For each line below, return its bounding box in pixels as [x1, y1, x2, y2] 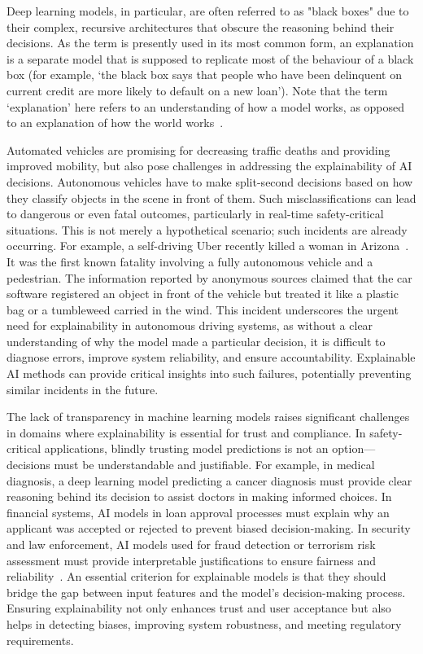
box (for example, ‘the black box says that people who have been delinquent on [7, 66, 402, 83]
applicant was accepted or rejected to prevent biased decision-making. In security [7, 520, 411, 537]
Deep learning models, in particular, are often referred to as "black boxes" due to [7, 2, 409, 19]
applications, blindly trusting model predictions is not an [44, 440, 329, 457]
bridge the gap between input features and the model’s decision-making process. [7, 583, 406, 600]
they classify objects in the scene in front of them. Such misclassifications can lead [7, 189, 416, 206]
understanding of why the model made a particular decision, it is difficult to [7, 332, 386, 349]
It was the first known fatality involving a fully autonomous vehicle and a [7, 252, 373, 270]
